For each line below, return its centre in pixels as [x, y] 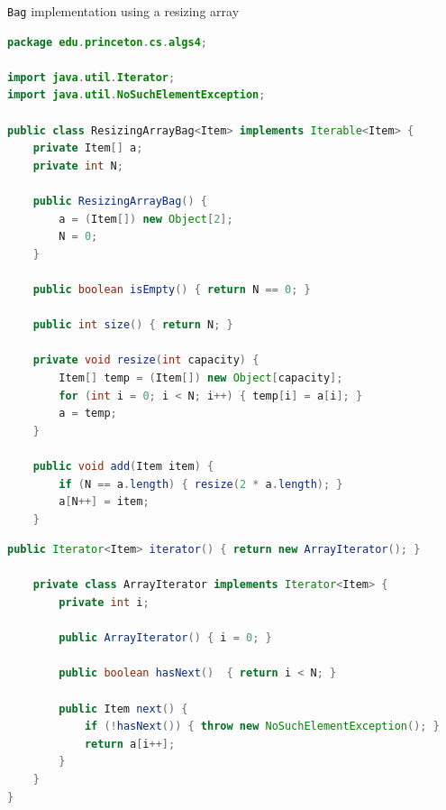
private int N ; [78, 166]
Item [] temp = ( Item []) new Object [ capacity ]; [201, 377]
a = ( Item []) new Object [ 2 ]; [146, 219]
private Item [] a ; [88, 148]
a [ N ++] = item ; [104, 502]
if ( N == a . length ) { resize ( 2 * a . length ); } [201, 484]
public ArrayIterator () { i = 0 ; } [165, 638]
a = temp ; [88, 414]
